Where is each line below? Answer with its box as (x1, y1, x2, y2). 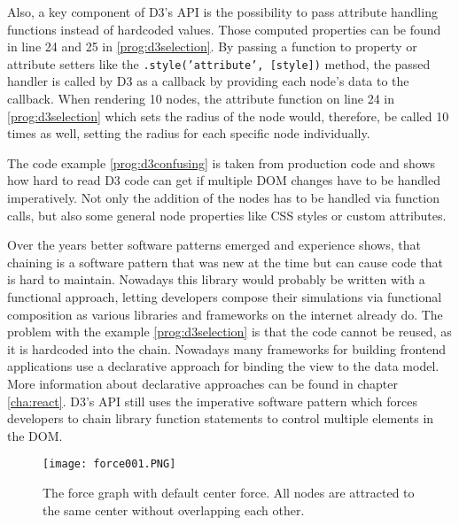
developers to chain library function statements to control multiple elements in (7, 409, 434, 428)
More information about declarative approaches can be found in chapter (7, 374, 398, 392)
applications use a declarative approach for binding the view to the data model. (7, 357, 440, 375)
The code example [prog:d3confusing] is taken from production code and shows (7, 153, 436, 172)
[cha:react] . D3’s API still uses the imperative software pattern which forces (7, 391, 418, 410)
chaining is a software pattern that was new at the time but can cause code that (7, 252, 443, 271)
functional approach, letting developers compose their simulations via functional (7, 287, 442, 305)
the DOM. (7, 426, 63, 444)
